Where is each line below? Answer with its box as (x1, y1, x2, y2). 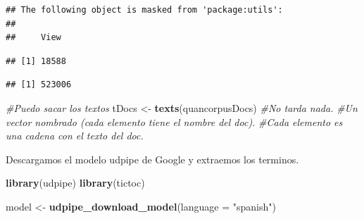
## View (6, 32, 61, 43)
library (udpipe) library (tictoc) (6, 175, 145, 190)
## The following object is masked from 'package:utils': (6, 5, 283, 15)
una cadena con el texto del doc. (6, 128, 144, 143)
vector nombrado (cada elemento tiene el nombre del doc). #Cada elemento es (6, 114, 343, 129)
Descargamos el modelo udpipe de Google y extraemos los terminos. (6, 151, 299, 166)
